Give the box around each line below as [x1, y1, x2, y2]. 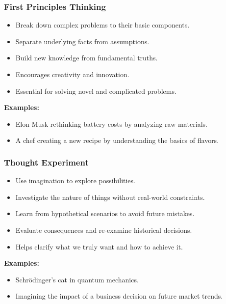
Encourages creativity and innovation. [15, 69, 129, 79]
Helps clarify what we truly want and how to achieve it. [15, 241, 183, 251]
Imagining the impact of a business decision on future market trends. [15, 291, 223, 301]
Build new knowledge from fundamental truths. [15, 53, 158, 63]
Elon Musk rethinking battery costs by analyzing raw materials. [15, 118, 207, 129]
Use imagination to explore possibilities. [15, 175, 135, 186]
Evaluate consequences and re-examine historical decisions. [15, 224, 192, 235]
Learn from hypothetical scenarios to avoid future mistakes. [15, 208, 195, 219]
